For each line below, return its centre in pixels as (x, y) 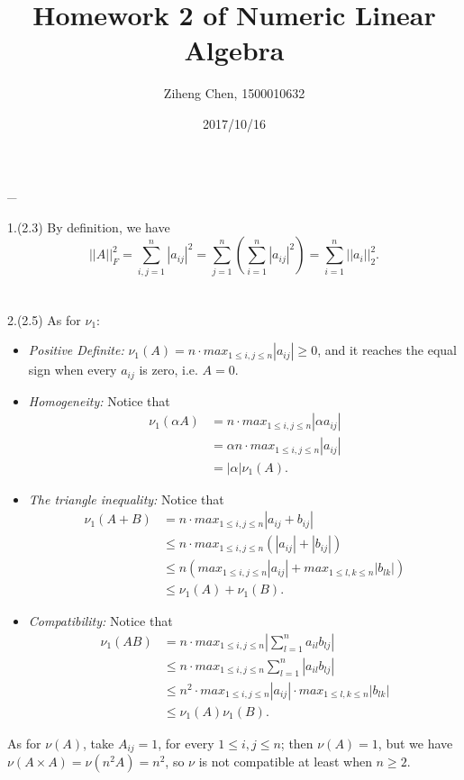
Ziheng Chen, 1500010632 (234, 93)
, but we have (415, 743)
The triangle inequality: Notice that (126, 499)
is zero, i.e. (168, 370)
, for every (186, 743)
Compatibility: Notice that (100, 621)
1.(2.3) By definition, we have (89, 227)
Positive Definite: (76, 350)
